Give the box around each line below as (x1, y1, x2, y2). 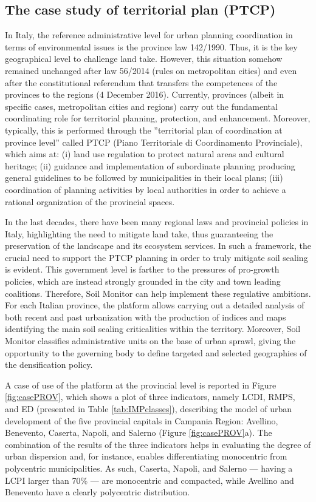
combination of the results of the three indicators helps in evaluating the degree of (5, 438, 311, 450)
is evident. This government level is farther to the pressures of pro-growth (5, 263, 280, 276)
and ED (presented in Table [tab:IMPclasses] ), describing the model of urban (5, 402, 292, 415)
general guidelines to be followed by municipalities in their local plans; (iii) (5, 171, 283, 184)
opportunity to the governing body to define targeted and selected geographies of (5, 346, 307, 359)
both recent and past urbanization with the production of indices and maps (5, 310, 286, 323)
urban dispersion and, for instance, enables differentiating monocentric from (5, 450, 287, 463)
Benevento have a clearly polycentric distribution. (5, 486, 190, 498)
